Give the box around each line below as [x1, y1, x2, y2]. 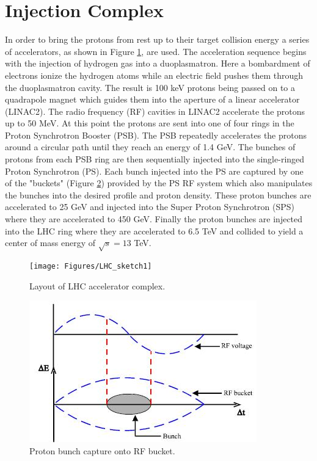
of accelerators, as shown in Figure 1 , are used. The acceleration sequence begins [5, 45, 307, 57]
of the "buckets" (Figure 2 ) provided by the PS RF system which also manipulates [5, 176, 313, 189]
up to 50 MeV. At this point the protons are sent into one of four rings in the [5, 117, 294, 129]
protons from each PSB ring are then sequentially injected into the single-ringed [5, 153, 305, 165]
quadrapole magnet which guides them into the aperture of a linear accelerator [5, 93, 300, 106]
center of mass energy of [5, 236, 95, 249]
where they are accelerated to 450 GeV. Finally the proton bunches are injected [5, 212, 303, 225]
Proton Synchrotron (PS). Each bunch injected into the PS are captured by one [5, 164, 304, 177]
